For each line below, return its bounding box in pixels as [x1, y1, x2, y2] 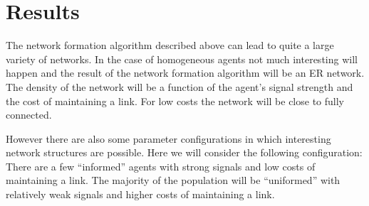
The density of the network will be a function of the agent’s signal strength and [6, 79, 353, 94]
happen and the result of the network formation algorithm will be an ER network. [6, 65, 365, 80]
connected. [6, 107, 52, 122]
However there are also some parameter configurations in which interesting [6, 131, 331, 146]
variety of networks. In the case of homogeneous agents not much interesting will [6, 51, 358, 66]
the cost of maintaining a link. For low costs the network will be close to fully [6, 93, 345, 108]
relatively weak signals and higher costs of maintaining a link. [6, 187, 275, 202]
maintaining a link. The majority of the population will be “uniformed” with [6, 173, 341, 188]
